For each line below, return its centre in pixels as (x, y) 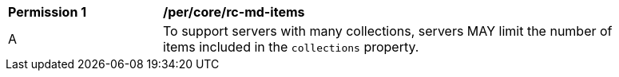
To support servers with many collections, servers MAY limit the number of (388, 31)
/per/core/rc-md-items (234, 12)
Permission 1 (48, 12)
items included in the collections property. (291, 47)
